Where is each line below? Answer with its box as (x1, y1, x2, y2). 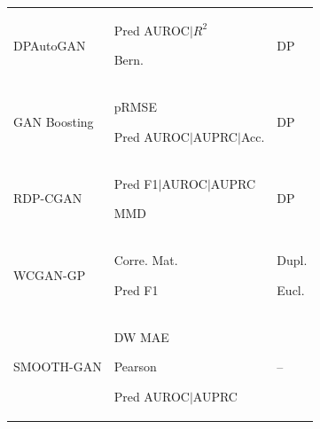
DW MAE (113, 327, 169, 346)
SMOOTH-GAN (13, 357, 102, 376)
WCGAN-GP (13, 265, 86, 284)
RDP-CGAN (13, 189, 82, 207)
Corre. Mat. (113, 251, 178, 269)
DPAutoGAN (13, 35, 86, 54)
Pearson (113, 357, 157, 376)
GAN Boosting (13, 112, 94, 130)
